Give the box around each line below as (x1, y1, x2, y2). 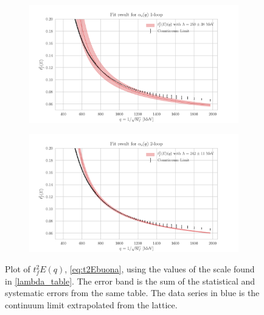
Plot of (5, 263, 30, 275)
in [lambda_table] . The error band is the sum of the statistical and (5, 274, 255, 287)
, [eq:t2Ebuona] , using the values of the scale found (64, 263, 255, 275)
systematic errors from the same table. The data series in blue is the (5, 286, 260, 299)
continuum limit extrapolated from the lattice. (5, 298, 178, 311)
